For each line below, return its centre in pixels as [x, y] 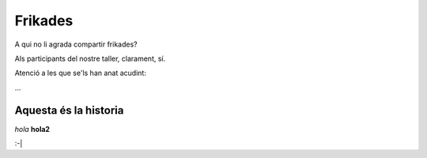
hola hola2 [32, 129]
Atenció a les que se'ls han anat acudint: [80, 73]
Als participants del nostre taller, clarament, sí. [90, 58]
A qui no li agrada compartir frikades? [76, 44]
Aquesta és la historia [69, 110]
